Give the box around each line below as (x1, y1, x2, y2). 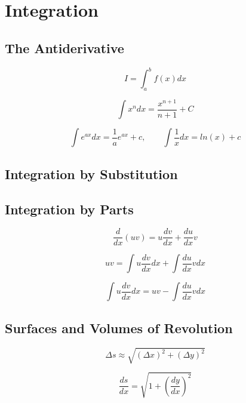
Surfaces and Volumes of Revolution (5, 318, 233, 337)
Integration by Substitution (5, 164, 178, 183)
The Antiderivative (5, 38, 124, 57)
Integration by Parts (5, 199, 134, 218)
